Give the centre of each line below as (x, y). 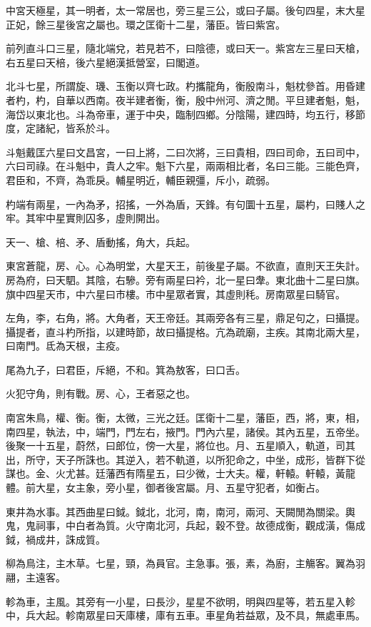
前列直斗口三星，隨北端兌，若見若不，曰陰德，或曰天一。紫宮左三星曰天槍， (185, 48)
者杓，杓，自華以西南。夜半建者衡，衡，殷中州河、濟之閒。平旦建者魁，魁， (185, 100)
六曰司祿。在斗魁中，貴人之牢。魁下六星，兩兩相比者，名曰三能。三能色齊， (185, 166)
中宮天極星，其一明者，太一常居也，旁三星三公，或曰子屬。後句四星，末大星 (185, 10)
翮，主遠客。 (36, 577)
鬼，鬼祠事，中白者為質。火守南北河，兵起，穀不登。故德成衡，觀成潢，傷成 (185, 525)
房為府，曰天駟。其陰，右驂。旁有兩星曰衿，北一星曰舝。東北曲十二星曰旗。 (185, 279)
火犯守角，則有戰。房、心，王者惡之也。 (101, 393)
